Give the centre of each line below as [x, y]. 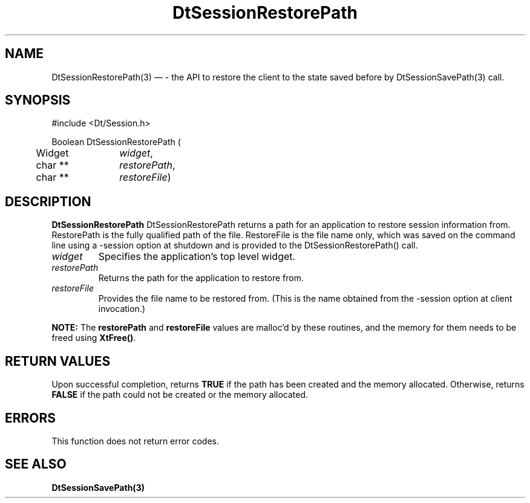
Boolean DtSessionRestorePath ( [116, 142]
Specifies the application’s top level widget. [197, 257]
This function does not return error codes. [135, 441]
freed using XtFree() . [94, 338]
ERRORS [31, 418]
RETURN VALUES [58, 361]
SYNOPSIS [38, 100]
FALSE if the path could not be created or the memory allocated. [180, 395]
